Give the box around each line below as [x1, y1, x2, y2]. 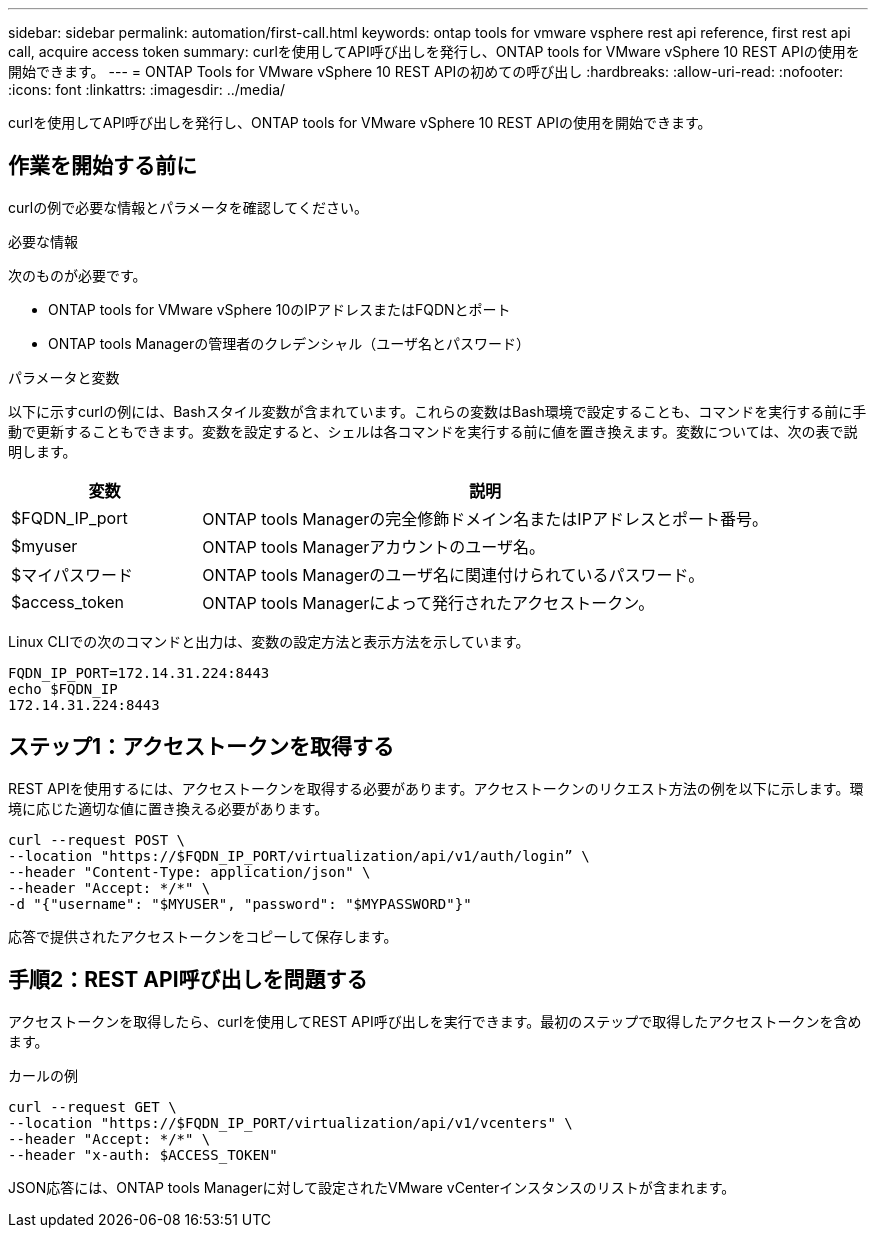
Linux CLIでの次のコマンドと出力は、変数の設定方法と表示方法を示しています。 [8, 632, 530, 650]
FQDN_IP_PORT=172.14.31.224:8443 [8, 664, 270, 681]
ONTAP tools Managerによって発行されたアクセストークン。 [202, 592, 655, 613]
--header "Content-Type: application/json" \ [8, 863, 371, 880]
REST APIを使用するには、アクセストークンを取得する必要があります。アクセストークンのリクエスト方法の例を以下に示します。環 [8, 779, 864, 797]
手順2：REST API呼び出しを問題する [8, 967, 368, 993]
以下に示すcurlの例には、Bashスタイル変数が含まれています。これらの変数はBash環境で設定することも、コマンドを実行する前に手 [8, 402, 867, 420]
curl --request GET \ [8, 1098, 177, 1115]
